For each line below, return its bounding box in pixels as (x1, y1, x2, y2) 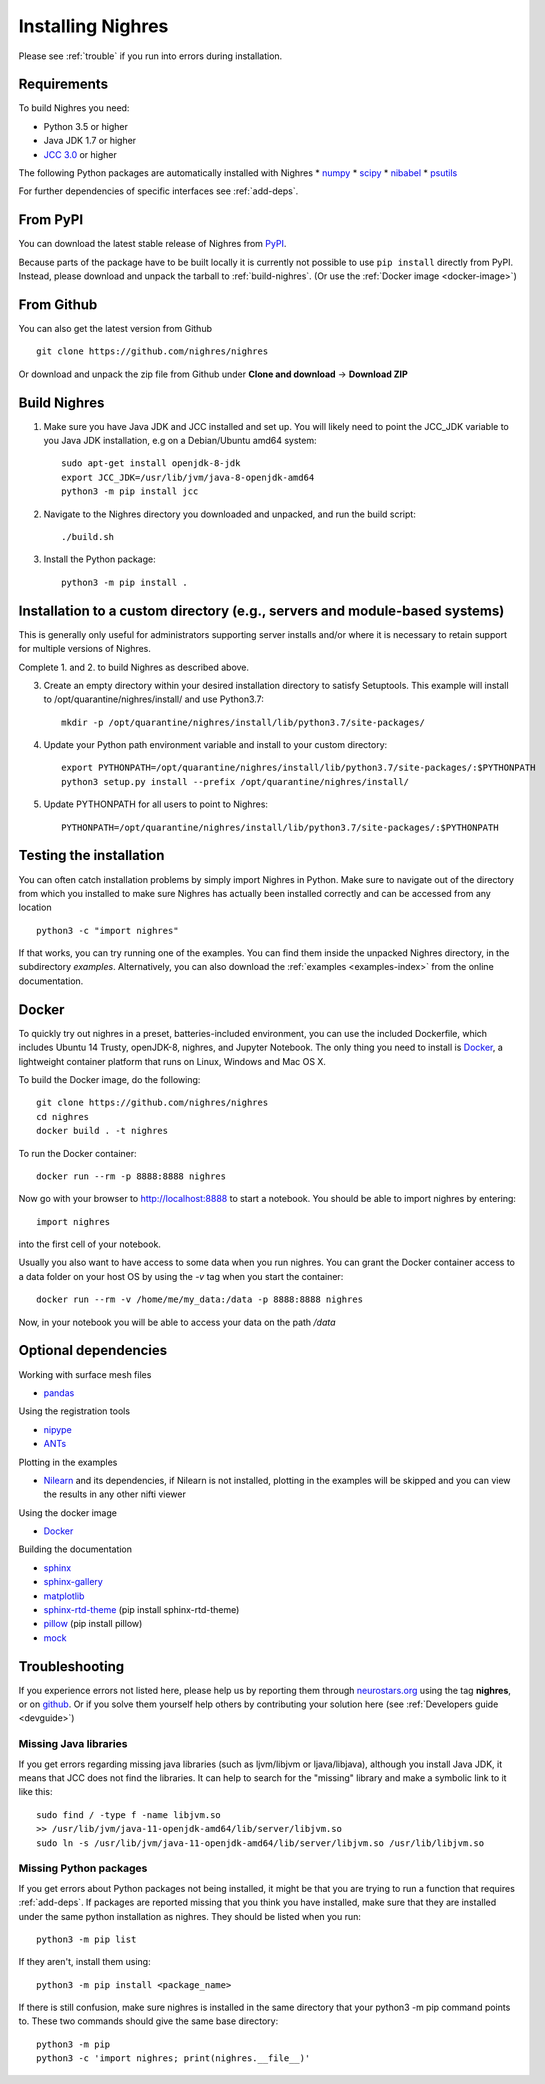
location (18, 901, 52, 914)
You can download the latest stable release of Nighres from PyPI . (18, 238, 287, 250)
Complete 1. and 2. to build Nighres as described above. (18, 661, 250, 673)
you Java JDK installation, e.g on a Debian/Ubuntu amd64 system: (43, 435, 317, 447)
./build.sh (61, 531, 115, 543)
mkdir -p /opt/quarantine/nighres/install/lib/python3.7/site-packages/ (61, 716, 425, 728)
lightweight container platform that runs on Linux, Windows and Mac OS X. (18, 1055, 327, 1067)
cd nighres (36, 1111, 90, 1122)
